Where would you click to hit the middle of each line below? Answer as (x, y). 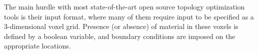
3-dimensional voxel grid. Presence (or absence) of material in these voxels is (121, 26)
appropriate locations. (37, 46)
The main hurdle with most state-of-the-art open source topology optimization (124, 6)
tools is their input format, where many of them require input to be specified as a (129, 16)
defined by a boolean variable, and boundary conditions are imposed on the (120, 36)
